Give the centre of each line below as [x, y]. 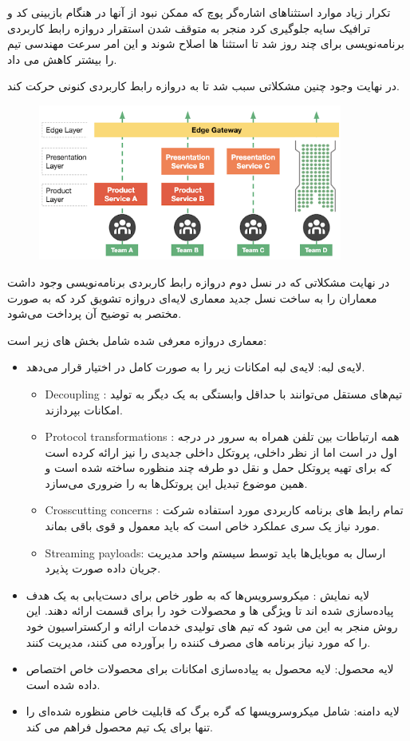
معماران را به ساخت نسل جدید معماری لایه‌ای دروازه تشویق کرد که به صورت [192, 297]
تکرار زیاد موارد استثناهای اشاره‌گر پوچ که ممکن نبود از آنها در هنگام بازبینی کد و [199, 12]
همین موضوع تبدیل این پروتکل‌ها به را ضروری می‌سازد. [176, 483]
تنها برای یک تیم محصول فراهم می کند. [120, 727]
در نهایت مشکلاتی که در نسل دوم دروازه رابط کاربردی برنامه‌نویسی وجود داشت [199, 281]
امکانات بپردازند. [84, 409]
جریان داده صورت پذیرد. [103, 568]
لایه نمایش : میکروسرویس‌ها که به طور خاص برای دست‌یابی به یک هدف [198, 594]
